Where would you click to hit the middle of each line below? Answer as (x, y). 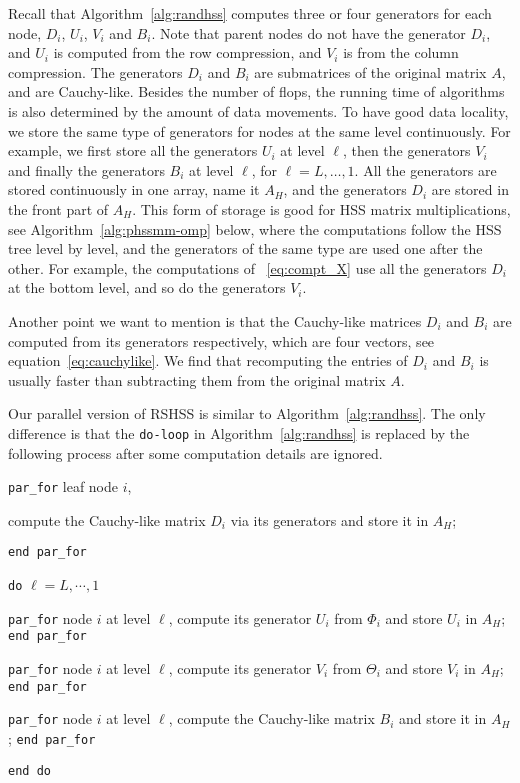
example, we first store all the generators (133, 150)
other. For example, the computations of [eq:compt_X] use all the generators (247, 267)
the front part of (58, 208)
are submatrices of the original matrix (370, 71)
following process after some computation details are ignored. (195, 452)
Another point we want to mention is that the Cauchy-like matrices (215, 320)
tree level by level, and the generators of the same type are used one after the (245, 248)
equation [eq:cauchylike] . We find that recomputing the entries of (208, 360)
